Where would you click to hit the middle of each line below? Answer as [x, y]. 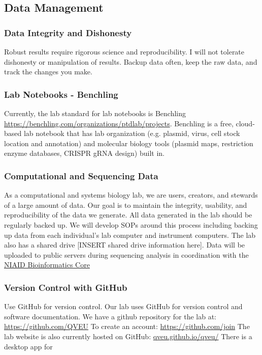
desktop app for [28, 346]
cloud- [245, 123]
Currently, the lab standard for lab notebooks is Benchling [95, 113]
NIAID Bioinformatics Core [47, 265]
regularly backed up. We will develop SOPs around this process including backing [131, 224]
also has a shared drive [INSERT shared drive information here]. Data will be [125, 245]
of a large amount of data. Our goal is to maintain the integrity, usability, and [126, 204]
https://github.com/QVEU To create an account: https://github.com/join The [127, 326]
